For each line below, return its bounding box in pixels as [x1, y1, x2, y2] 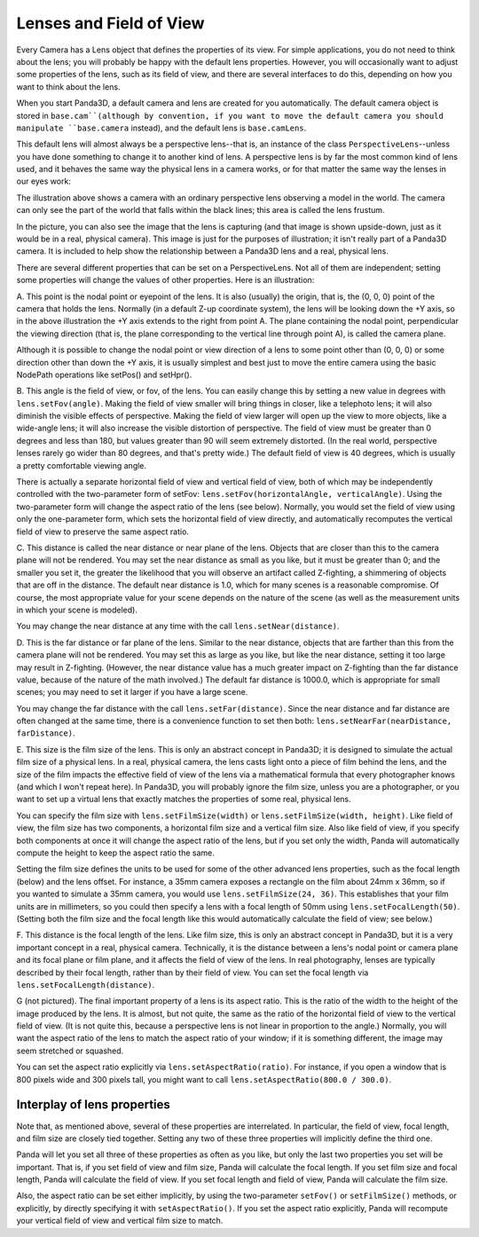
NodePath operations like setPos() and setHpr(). [16, 369, 192, 380]
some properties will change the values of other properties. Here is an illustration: [16, 275, 315, 286]
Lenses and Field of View [16, 13, 205, 33]
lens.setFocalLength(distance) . [16, 979, 155, 989]
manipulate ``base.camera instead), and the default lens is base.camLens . [16, 122, 307, 133]
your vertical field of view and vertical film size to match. [16, 1216, 224, 1226]
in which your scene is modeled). [16, 604, 137, 615]
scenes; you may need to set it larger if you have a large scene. [16, 687, 248, 697]
